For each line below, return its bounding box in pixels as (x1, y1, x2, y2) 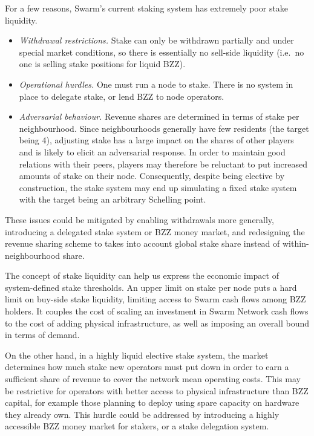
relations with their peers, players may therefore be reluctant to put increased (19, 157, 308, 170)
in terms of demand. (5, 328, 80, 341)
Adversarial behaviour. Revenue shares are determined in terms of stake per (19, 110, 299, 123)
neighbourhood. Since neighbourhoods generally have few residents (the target (19, 122, 309, 134)
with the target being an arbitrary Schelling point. (19, 193, 206, 206)
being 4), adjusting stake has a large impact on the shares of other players (19, 134, 294, 146)
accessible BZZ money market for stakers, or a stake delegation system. (5, 420, 269, 432)
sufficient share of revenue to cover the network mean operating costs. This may (5, 373, 301, 385)
